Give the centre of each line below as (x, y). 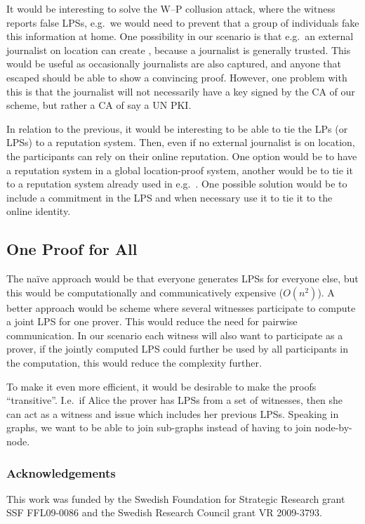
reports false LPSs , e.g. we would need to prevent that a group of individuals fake (183, 22)
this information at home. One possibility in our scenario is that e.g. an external (180, 36)
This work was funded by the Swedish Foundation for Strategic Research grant (176, 498)
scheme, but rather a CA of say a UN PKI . (99, 105)
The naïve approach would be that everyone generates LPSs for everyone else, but (182, 279)
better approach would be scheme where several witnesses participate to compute (181, 307)
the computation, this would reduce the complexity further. (134, 363)
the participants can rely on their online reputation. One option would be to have (182, 156)
